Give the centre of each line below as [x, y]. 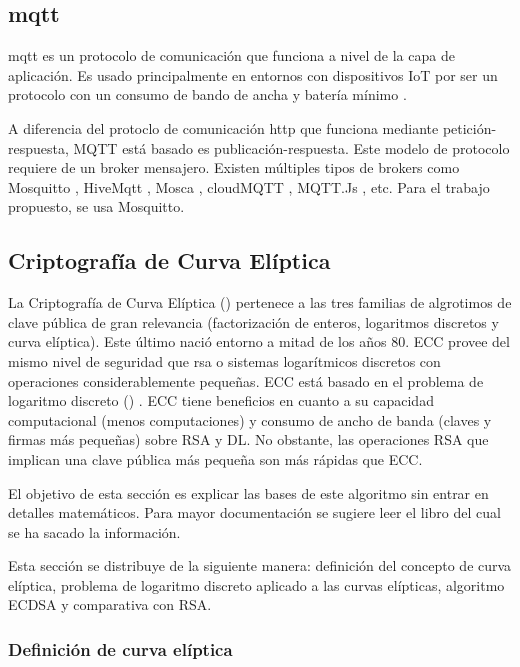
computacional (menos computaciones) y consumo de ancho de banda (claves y [250, 419]
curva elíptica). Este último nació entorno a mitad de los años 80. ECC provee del [259, 341]
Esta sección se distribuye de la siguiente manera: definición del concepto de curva [260, 565]
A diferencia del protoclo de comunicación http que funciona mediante [223, 127]
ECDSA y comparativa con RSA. [110, 604]
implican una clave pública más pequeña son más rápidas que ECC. [215, 458]
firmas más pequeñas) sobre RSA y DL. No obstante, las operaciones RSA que [248, 439]
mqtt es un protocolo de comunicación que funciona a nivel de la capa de [231, 55]
